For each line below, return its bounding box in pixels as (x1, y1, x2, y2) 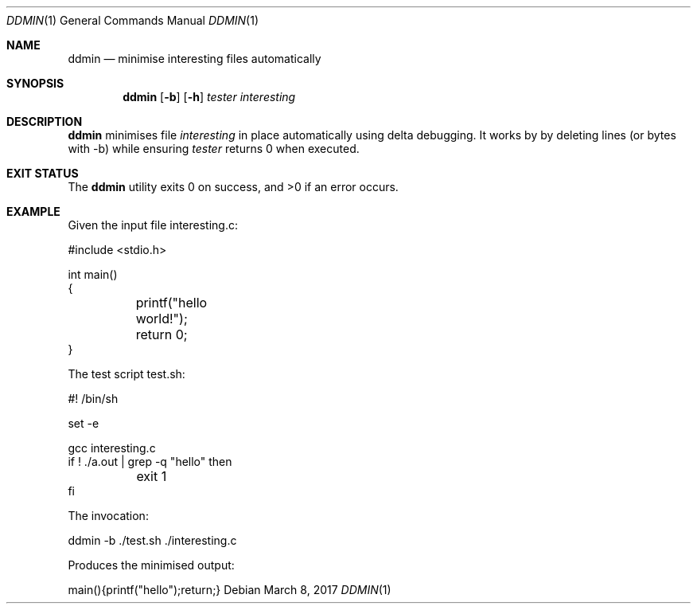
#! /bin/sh (68, 392, 119, 405)
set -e (68, 416, 99, 430)
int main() (68, 268, 118, 281)
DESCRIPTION (6, 115, 83, 128)
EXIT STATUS (6, 166, 79, 180)
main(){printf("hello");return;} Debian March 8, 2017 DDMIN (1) (68, 583, 391, 596)
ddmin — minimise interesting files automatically (68, 52, 321, 65)
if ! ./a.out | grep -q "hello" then (68, 455, 232, 468)
